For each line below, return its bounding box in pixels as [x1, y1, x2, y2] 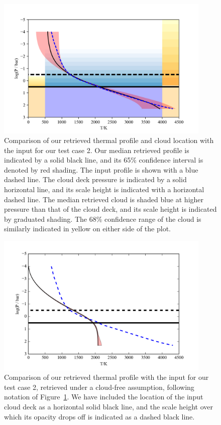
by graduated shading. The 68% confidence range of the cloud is [4, 213, 201, 224]
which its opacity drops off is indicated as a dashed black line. [4, 411, 195, 421]
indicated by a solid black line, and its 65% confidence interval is [4, 155, 203, 165]
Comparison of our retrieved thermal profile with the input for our [4, 372, 209, 382]
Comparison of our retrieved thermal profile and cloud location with [4, 135, 214, 146]
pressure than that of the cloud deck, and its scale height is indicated [4, 204, 217, 214]
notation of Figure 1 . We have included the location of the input [4, 391, 203, 402]
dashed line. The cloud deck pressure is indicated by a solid [4, 174, 187, 185]
